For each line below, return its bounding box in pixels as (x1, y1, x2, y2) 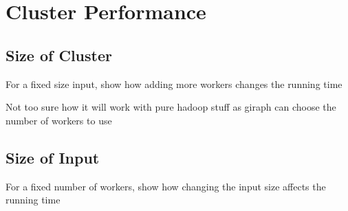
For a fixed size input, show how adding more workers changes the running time (6, 76, 342, 91)
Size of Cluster (6, 44, 112, 65)
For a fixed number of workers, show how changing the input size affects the (6, 179, 326, 193)
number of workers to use (6, 113, 112, 127)
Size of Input (6, 146, 100, 168)
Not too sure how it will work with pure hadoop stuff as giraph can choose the (6, 100, 336, 114)
